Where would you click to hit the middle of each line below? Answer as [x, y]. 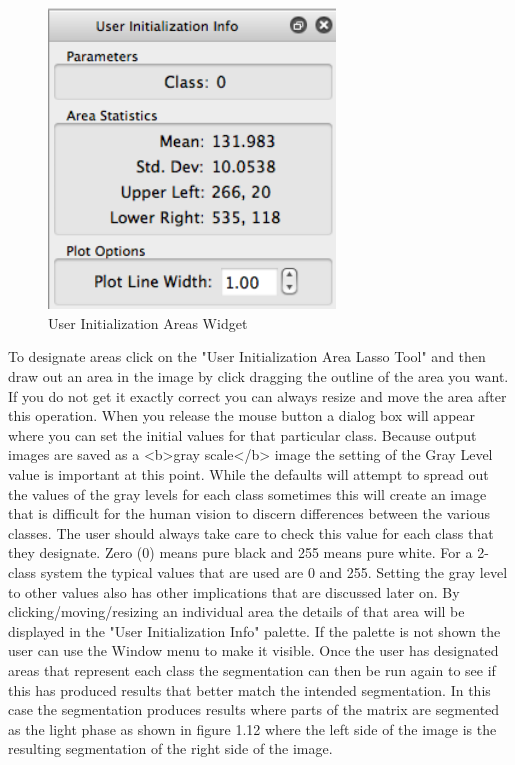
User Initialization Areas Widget [148, 322]
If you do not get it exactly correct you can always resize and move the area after [257, 395]
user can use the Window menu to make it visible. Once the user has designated [253, 650]
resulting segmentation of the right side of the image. [170, 748]
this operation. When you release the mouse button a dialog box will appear [242, 415]
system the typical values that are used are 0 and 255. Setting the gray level [274, 572]
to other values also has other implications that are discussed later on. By [234, 591]
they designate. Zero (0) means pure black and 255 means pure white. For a [240, 552]
